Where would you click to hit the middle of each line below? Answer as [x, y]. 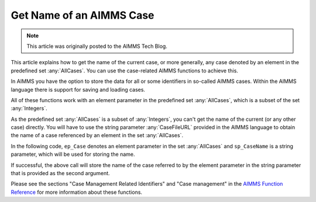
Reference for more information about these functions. [77, 192]
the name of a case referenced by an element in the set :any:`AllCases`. [97, 135]
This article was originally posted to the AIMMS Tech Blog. [97, 46]
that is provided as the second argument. [61, 173]
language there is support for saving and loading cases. [78, 89]
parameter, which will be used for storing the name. [73, 154]
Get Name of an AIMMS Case [83, 15]
